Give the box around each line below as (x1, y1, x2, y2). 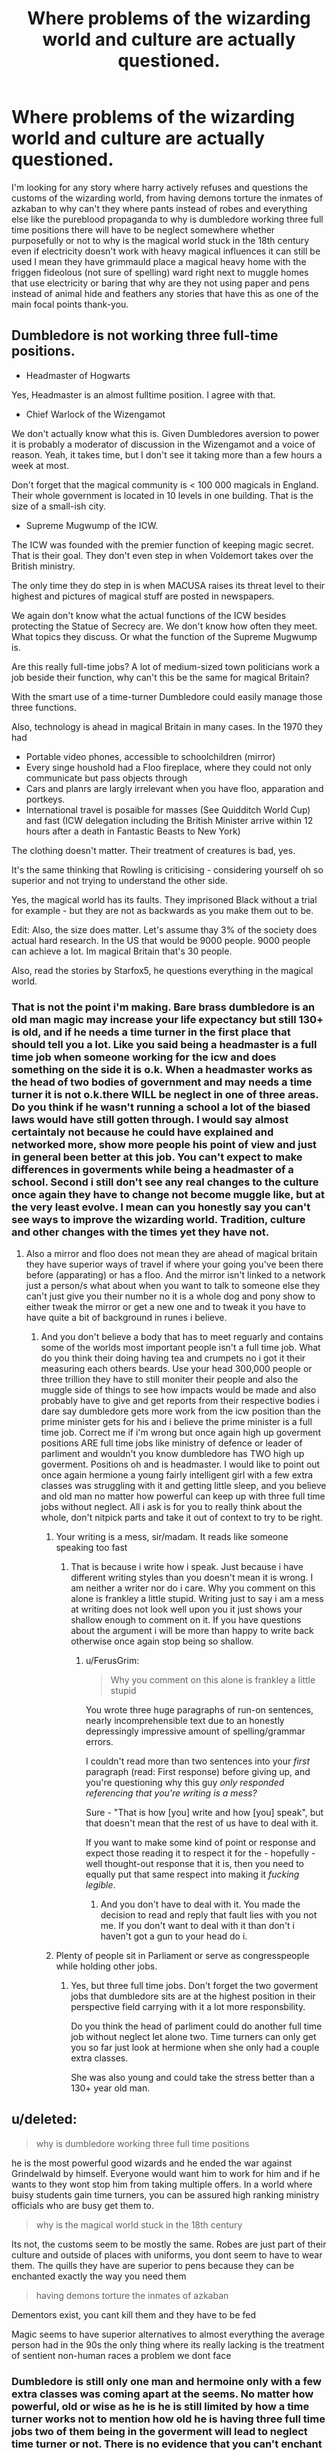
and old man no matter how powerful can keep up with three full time (40, 1490, 326, 1502)
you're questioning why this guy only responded (85, 1777, 285, 1789)
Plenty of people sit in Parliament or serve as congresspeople (55, 1950, 310, 1962)
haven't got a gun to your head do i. (100, 1930, 248, 1942)
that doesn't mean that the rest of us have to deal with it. (85, 1817, 319, 1829)
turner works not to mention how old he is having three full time (11, 2412, 326, 2426)
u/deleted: (11, 2111, 78, 2128)
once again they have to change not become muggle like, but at (11, 1187, 326, 1201)
